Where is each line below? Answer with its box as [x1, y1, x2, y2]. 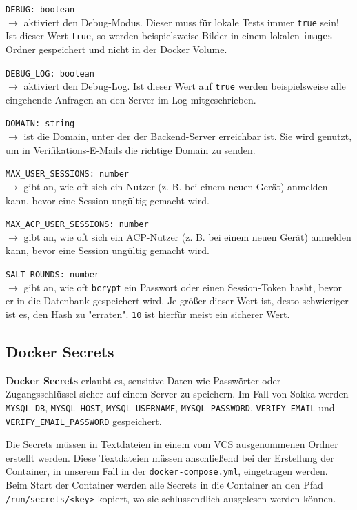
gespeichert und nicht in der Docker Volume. [39, 41, 227, 56]
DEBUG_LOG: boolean [6, 68, 94, 79]
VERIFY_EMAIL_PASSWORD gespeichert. [6, 413, 162, 428]
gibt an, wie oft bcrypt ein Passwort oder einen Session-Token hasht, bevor [23, 279, 343, 294]
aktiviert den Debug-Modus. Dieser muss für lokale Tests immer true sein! [23, 14, 339, 29]
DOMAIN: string [6, 119, 75, 129]
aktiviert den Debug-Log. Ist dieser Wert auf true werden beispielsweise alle [23, 79, 346, 93]
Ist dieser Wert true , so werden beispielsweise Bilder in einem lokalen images [6, 28, 333, 43]
